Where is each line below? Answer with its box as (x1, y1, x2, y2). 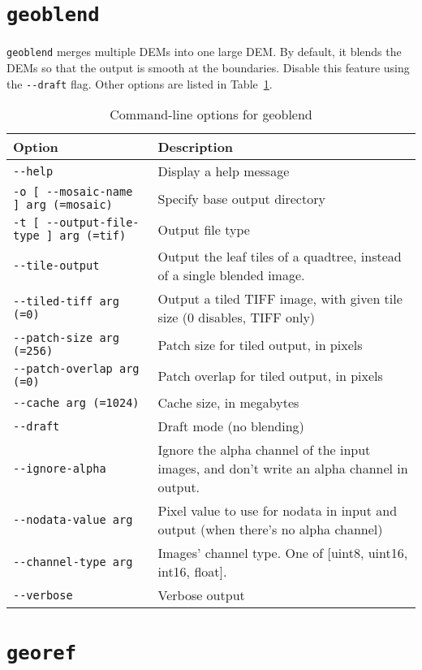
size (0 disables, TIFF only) (157, 308, 316, 327)
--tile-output (13, 259, 100, 273)
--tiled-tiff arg (13, 295, 119, 309)
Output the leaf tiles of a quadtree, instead (157, 247, 402, 266)
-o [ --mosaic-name (13, 185, 133, 199)
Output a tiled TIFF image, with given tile (157, 289, 403, 309)
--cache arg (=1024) (13, 396, 140, 409)
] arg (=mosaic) (13, 198, 113, 212)
